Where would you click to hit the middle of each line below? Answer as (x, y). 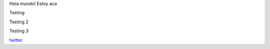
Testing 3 (19, 31)
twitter (16, 40)
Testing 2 (19, 22)
